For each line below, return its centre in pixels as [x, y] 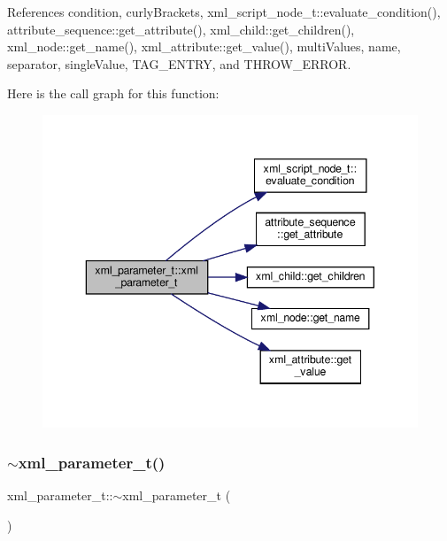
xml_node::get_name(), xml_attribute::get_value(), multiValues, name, [204, 46]
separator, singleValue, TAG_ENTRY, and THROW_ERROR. [179, 63]
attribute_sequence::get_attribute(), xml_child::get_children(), [181, 29]
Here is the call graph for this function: [113, 93]
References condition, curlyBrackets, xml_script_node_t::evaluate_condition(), [224, 12]
